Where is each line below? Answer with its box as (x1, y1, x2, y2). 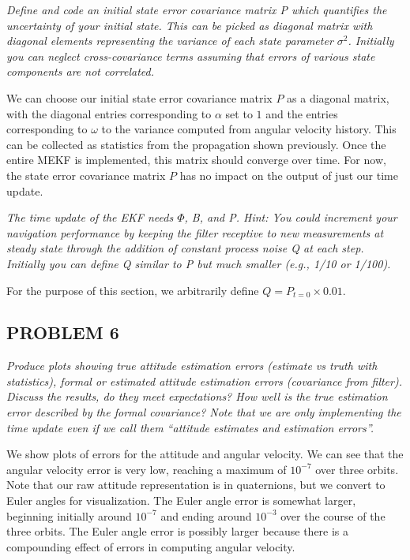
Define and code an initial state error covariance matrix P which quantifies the (6, 2, 387, 17)
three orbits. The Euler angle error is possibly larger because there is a (6, 523, 349, 539)
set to (225, 105, 253, 121)
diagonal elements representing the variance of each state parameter (6, 32, 333, 49)
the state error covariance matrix (6, 166, 166, 183)
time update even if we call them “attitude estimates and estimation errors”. (6, 419, 374, 435)
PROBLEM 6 (6, 320, 119, 345)
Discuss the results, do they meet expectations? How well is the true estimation (6, 388, 388, 405)
